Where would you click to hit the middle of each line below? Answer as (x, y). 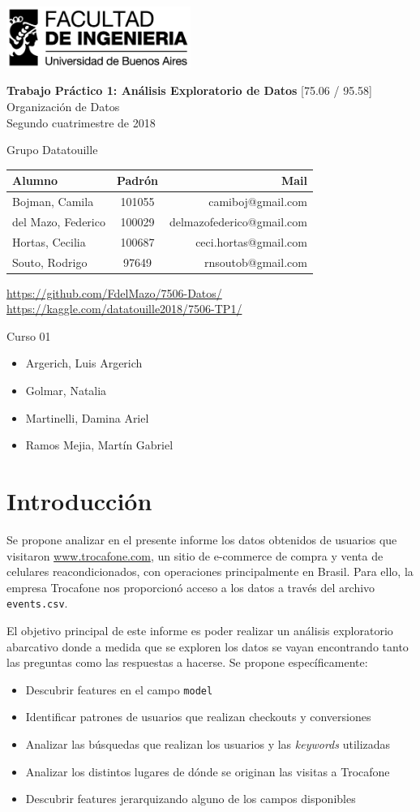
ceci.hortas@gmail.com (251, 241)
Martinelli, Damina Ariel (87, 417)
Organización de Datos (63, 106)
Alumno (35, 180)
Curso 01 (29, 335)
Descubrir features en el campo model (119, 689)
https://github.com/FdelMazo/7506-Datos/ (114, 292)
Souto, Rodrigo (50, 262)
